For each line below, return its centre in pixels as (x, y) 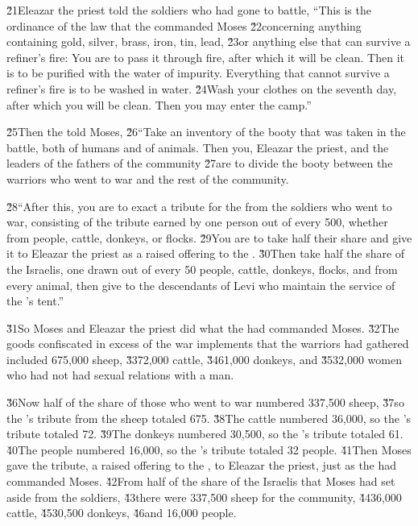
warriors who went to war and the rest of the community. (148, 178)
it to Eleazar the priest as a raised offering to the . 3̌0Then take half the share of (206, 253)
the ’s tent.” (35, 301)
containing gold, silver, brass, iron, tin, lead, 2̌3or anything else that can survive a (209, 41)
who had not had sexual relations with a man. (120, 375)
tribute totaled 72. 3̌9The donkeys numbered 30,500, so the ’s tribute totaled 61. (205, 434)
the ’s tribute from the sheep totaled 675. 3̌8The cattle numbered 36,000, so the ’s (209, 418)
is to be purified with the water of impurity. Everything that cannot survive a (198, 73)
